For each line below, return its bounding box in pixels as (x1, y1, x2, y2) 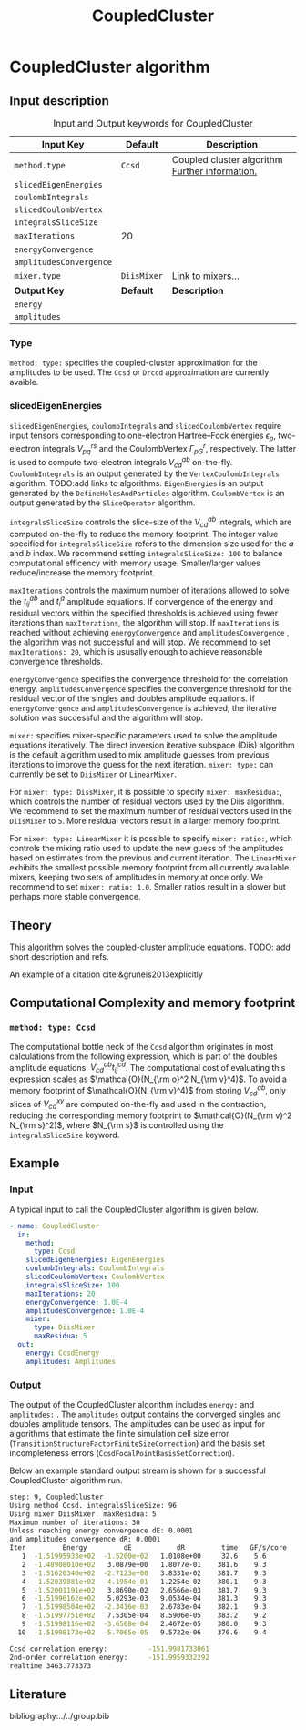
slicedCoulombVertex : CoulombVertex (25, 1272, 166, 1281)
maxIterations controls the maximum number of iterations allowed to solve (9, 585, 290, 595)
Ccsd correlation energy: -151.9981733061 (9, 1644, 209, 1654)
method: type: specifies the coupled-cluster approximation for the (9, 357, 258, 369)
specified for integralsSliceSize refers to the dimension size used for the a (9, 538, 294, 549)
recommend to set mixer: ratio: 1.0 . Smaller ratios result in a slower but (9, 881, 286, 892)
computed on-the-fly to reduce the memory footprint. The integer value (9, 528, 279, 539)
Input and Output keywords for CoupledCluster (53, 117, 253, 129)
